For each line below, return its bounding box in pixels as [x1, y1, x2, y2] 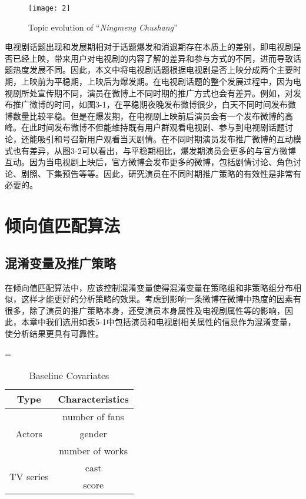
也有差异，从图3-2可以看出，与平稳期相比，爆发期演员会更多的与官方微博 [12, 144, 296, 156]
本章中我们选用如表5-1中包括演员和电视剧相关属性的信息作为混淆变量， [21, 316, 296, 328]
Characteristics [58, 392, 129, 406]
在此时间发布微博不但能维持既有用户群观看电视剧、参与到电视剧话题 [21, 121, 285, 133]
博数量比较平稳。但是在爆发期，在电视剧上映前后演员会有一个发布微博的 [5, 109, 285, 122]
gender [79, 427, 107, 441]
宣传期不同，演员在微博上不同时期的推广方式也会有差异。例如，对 [37, 86, 293, 99]
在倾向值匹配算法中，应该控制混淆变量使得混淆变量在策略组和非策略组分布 [5, 281, 293, 293]
